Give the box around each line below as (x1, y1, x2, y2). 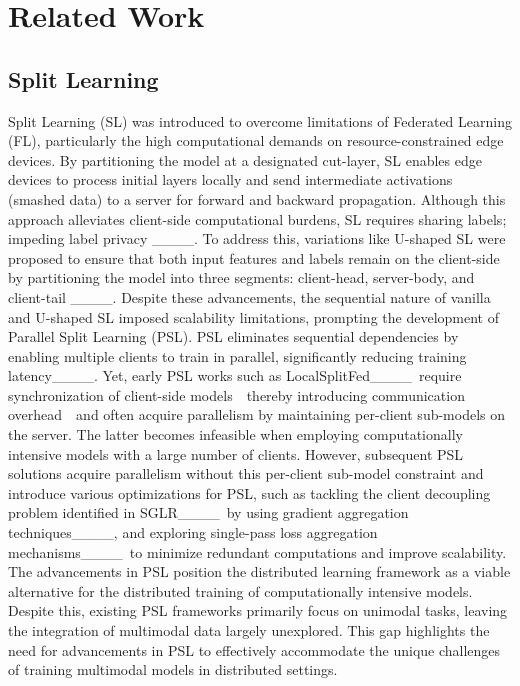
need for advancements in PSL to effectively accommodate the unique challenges (8, 639, 501, 660)
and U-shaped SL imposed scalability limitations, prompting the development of (8, 306, 499, 327)
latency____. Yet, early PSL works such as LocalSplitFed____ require (8, 365, 462, 386)
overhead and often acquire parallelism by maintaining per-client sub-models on (8, 404, 506, 425)
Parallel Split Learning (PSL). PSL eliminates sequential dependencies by (8, 326, 459, 347)
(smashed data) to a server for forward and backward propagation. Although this (8, 188, 506, 209)
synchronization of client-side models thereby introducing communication (8, 384, 465, 405)
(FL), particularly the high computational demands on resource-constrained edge (8, 130, 504, 151)
